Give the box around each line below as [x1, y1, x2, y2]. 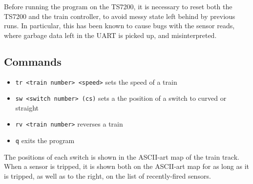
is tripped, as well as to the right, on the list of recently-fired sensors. [4, 170, 211, 181]
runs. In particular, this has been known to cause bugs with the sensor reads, [4, 20, 235, 31]
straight [15, 102, 39, 112]
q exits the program [15, 135, 75, 146]
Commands [4, 54, 62, 69]
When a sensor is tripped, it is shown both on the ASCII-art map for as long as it [4, 161, 249, 171]
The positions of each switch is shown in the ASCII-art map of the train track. [4, 151, 239, 162]
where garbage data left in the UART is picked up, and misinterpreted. [4, 30, 217, 40]
